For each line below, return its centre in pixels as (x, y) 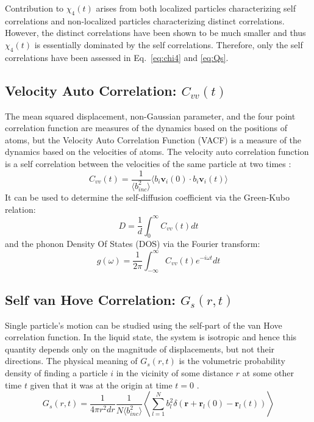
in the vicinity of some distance (175, 372)
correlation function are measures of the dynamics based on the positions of (146, 128)
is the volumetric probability (232, 361)
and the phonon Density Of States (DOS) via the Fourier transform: (133, 244)
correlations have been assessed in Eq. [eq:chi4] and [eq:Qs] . (117, 57)
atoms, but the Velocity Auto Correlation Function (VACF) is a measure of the (153, 139)
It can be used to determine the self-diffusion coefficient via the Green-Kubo (148, 197)
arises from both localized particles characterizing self (196, 8)
